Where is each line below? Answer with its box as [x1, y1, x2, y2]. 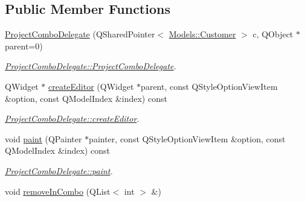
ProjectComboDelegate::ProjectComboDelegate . [5, 60, 176, 72]
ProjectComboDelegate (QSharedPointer [5, 28, 155, 40]
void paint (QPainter [5, 132, 82, 145]
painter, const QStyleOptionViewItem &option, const [89, 132, 286, 145]
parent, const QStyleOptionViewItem [141, 80, 278, 92]
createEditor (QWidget [48, 80, 134, 92]
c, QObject [252, 28, 294, 40]
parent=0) [5, 39, 43, 52]
